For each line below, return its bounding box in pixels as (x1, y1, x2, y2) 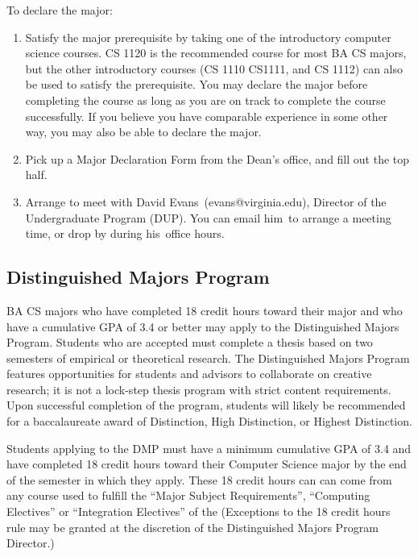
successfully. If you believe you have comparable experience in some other (25, 107, 388, 124)
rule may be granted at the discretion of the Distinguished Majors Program (6, 518, 379, 535)
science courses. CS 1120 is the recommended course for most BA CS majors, (25, 44, 407, 61)
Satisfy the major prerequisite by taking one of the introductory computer (25, 28, 391, 45)
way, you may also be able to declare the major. (25, 123, 262, 140)
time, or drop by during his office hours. (25, 225, 225, 242)
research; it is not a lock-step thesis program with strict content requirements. (6, 380, 391, 397)
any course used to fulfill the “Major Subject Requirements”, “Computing (6, 487, 370, 504)
